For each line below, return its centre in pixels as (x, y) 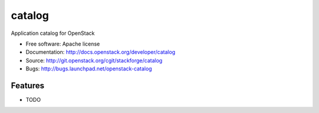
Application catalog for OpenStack (53, 33)
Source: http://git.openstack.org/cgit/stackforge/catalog (94, 60)
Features (27, 85)
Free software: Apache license (63, 44)
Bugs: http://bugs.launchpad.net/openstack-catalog (89, 69)
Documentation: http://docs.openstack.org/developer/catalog (100, 52)
